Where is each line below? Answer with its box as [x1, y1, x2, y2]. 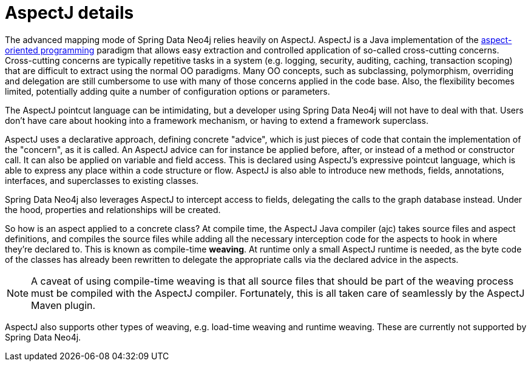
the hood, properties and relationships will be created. [5, 204, 221, 215]
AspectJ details [5, 2, 134, 23]
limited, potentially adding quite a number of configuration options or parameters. [5, 86, 330, 97]
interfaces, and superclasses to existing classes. [5, 175, 199, 186]
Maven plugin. [31, 299, 96, 311]
